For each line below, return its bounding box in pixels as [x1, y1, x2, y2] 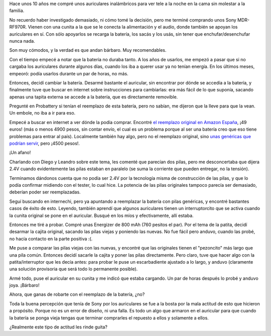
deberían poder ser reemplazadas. [9, 189, 81, 195]
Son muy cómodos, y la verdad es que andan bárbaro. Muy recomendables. [9, 47, 167, 53]
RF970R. [9, 24, 27, 30]
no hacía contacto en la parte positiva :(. [9, 236, 93, 242]
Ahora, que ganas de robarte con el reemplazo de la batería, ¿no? [9, 291, 145, 297]
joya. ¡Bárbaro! [9, 282, 40, 288]
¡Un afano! [9, 150, 31, 156]
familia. [9, 8, 25, 14]
